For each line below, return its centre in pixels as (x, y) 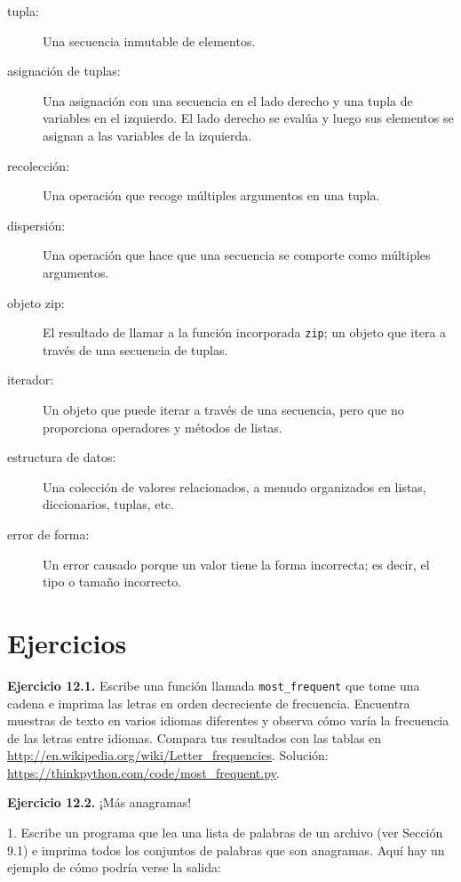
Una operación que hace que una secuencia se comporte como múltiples (237, 255)
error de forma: (48, 534)
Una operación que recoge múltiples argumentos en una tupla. (211, 195)
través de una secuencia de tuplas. (135, 349)
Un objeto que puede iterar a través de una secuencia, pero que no (223, 409)
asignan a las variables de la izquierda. (147, 135)
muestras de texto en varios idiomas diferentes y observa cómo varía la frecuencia (228, 720)
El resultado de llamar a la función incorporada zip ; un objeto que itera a (245, 332)
